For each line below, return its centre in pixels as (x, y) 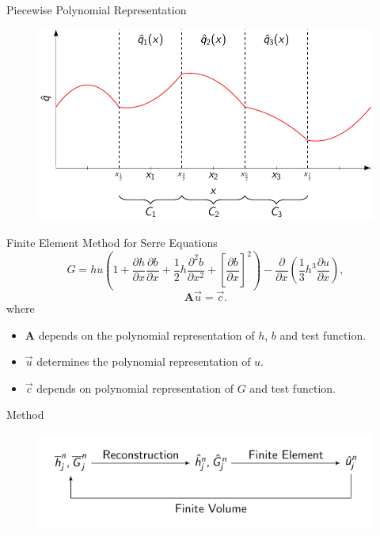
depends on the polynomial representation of (146, 335)
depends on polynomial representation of (135, 388)
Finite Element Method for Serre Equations (112, 243)
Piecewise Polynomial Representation (97, 10)
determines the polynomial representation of (144, 361)
